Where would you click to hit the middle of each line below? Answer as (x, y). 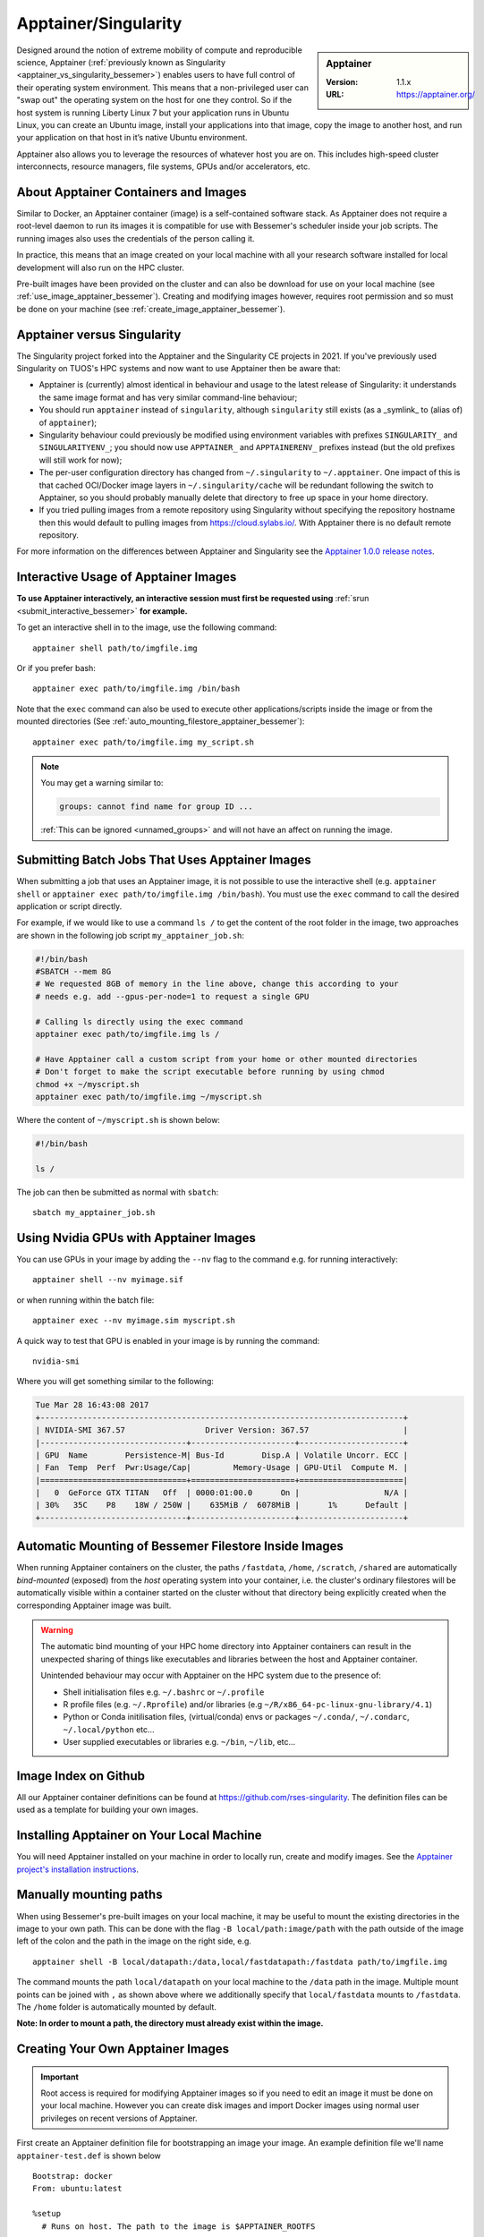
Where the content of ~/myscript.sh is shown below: (119, 1119)
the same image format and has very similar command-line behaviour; (168, 397)
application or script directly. (69, 906)
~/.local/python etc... (109, 1729)
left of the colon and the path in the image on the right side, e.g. (134, 1941)
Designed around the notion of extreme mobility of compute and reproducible (160, 50)
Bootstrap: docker (73, 2176)
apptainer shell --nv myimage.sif (108, 1280)
